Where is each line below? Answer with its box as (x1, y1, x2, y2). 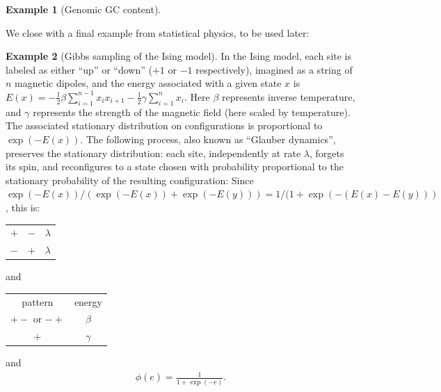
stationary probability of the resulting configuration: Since (6, 172, 254, 187)
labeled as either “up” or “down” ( (6, 62, 152, 76)
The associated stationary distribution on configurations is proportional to (6, 118, 323, 133)
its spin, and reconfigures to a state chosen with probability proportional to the (6, 159, 344, 174)
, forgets (309, 145, 344, 160)
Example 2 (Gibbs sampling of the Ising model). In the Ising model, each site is (6, 49, 352, 63)
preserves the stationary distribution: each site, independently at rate (6, 145, 301, 160)
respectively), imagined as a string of (195, 62, 353, 76)
